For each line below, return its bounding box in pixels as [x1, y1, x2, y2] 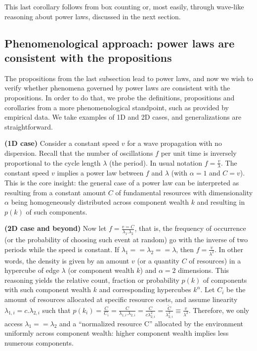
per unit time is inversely [161, 147, 237, 158]
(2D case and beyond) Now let [4, 223, 107, 233]
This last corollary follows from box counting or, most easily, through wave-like [4, 1, 244, 11]
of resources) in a [189, 255, 241, 265]
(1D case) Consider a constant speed [4, 138, 120, 148]
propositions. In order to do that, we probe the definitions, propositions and [4, 92, 235, 102]
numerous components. [4, 337, 74, 348]
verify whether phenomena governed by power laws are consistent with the [4, 83, 230, 93]
